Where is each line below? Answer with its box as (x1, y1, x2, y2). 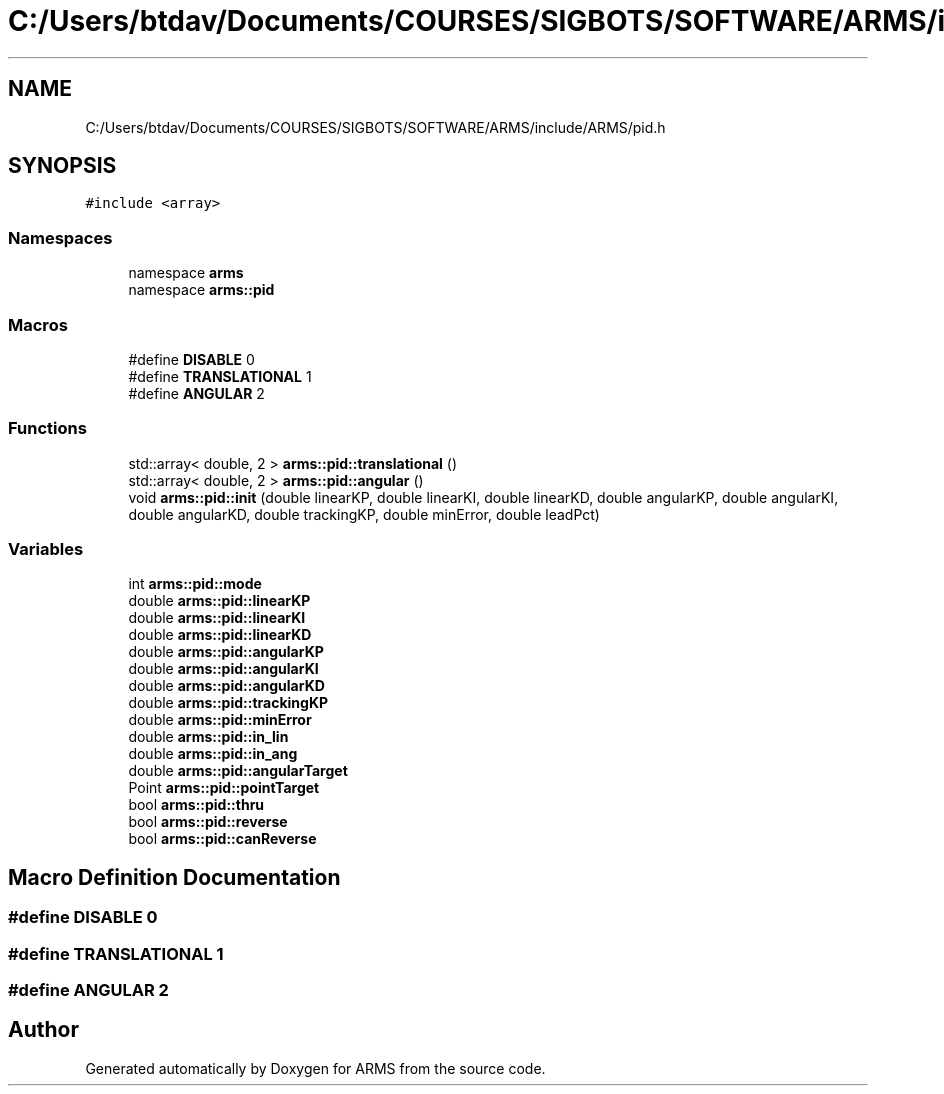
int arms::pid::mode (128, 575, 262, 593)
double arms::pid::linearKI (128, 609, 306, 627)
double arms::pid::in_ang (128, 745, 298, 763)
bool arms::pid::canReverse (128, 830, 317, 848)
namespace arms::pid (128, 281, 275, 299)
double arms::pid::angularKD (128, 677, 325, 695)
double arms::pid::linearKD (128, 626, 312, 644)
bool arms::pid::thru (128, 796, 265, 814)
